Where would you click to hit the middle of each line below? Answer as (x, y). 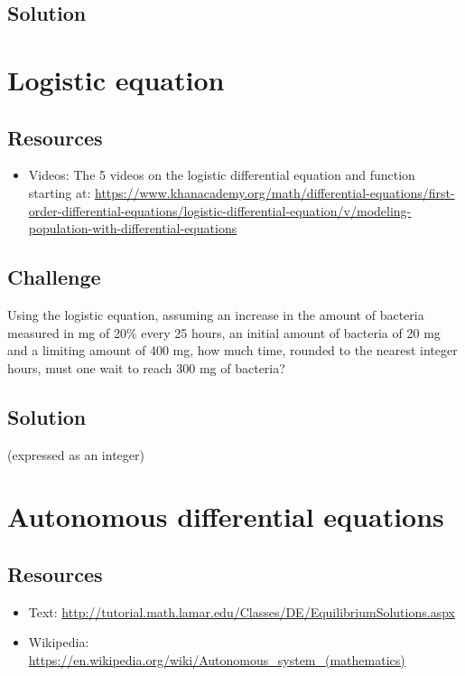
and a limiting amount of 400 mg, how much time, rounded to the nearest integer (232, 350)
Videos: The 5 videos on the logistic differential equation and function (222, 175)
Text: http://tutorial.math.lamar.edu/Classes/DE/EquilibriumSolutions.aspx (242, 611)
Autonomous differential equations (226, 516)
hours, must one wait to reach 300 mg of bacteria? (146, 367)
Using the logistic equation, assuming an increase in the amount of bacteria (216, 314)
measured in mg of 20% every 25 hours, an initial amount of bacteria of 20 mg (224, 332)
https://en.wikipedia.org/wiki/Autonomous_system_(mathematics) (217, 659)
